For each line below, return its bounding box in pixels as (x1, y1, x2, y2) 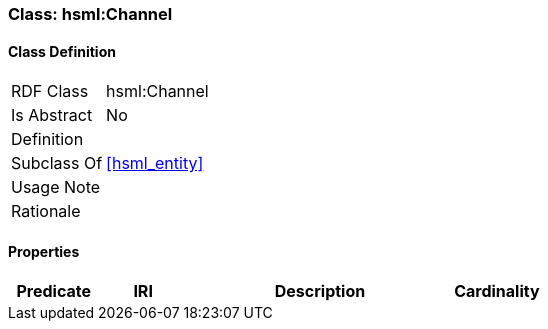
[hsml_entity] (106, 153, 204, 174)
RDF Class (11, 81, 89, 102)
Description (274, 281, 366, 302)
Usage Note (11, 177, 101, 198)
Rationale (11, 201, 81, 222)
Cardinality (454, 281, 540, 302)
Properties (8, 242, 80, 260)
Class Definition (8, 42, 116, 60)
